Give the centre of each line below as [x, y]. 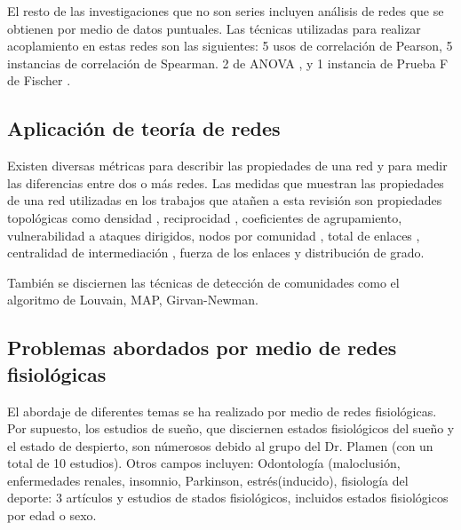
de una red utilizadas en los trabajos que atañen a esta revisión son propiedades [225, 200]
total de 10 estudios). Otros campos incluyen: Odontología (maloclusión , [204, 463]
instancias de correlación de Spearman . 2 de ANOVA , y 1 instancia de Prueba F [228, 63]
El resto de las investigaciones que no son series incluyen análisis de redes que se [226, 11]
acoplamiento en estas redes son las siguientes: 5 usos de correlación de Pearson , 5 [230, 46]
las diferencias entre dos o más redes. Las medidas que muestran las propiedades [226, 182]
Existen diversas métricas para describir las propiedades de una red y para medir [227, 166]
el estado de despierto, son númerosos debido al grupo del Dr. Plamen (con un [220, 445]
